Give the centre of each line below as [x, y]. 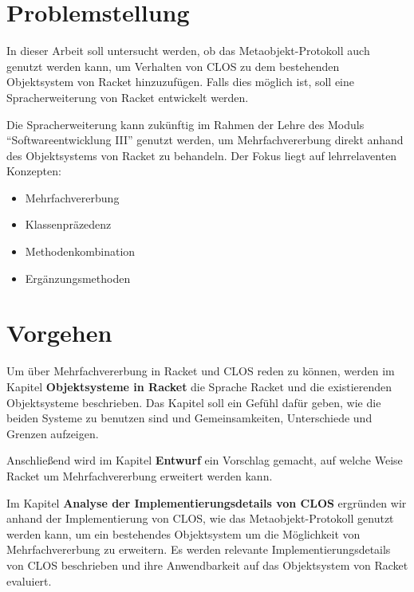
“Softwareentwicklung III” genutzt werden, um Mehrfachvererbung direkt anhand [205, 140]
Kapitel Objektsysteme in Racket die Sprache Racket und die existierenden [199, 386]
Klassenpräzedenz [68, 224]
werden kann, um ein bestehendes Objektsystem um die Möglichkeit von [183, 533]
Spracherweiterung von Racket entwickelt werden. [128, 97]
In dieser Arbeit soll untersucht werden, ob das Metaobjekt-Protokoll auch [188, 51]
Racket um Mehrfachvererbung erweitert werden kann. [140, 475]
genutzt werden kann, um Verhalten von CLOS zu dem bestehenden [173, 66]
